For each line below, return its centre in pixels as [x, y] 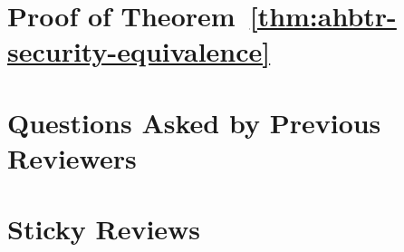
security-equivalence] [139, 51]
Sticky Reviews [104, 229]
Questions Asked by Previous [194, 122]
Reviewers [72, 157]
